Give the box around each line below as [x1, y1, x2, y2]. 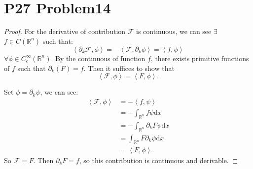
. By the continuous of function [51, 53, 145, 63]
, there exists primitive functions [150, 53, 249, 63]
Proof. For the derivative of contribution [4, 26, 126, 36]
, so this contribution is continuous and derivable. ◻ [79, 155, 238, 166]
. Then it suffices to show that [83, 63, 175, 73]
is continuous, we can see [136, 26, 212, 36]
